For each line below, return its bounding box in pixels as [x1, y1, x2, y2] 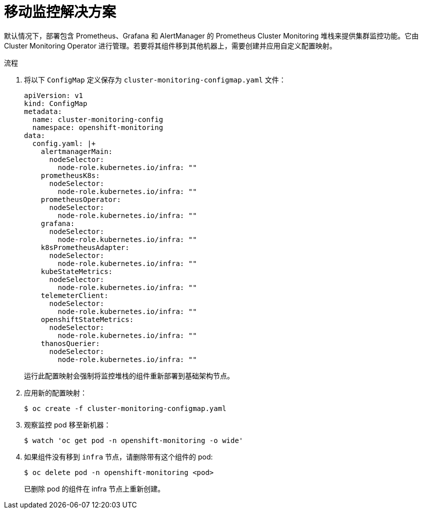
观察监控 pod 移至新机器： [24, 420, 111, 429]
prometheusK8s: [40, 171, 100, 179]
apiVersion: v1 [24, 91, 83, 99]
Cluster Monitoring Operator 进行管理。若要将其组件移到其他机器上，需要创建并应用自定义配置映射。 [4, 41, 336, 50]
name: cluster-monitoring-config [32, 115, 163, 123]
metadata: [24, 107, 62, 115]
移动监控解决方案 [4, 3, 116, 20]
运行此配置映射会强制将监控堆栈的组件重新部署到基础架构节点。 [24, 371, 234, 380]
